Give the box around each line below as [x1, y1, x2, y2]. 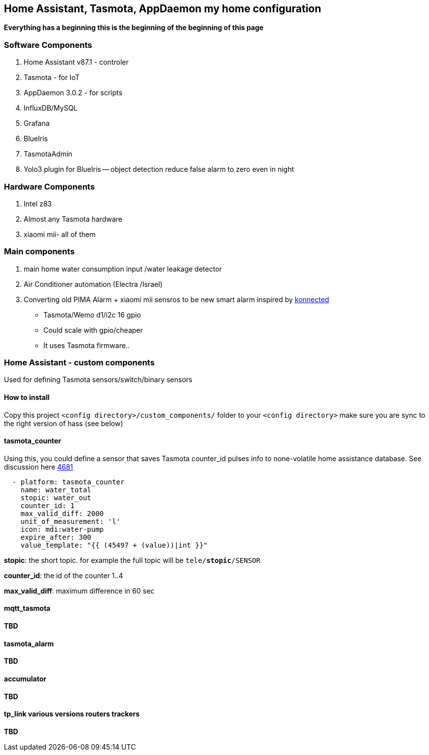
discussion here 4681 [4, 462, 73, 471]
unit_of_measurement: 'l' [20, 517, 121, 525]
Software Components [4, 40, 92, 50]
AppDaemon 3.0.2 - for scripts [24, 88, 123, 97]
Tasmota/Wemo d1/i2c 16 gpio [43, 310, 141, 319]
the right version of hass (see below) [4, 419, 123, 428]
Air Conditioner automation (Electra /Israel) [24, 279, 163, 288]
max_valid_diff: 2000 [20, 509, 104, 517]
